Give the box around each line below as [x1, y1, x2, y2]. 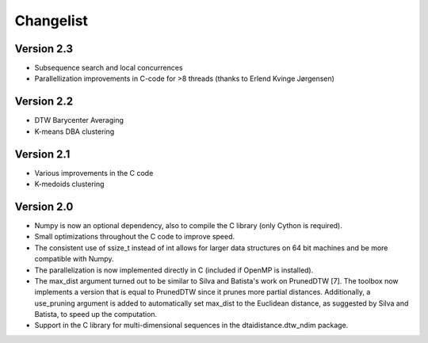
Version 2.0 [14, 200, 74, 213]
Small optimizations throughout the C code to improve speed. [34, 232, 235, 242]
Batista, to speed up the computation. [34, 310, 158, 319]
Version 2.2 [14, 95, 74, 109]
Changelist [14, 12, 89, 29]
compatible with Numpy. [34, 254, 114, 264]
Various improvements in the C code [34, 168, 154, 177]
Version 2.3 [14, 42, 74, 55]
